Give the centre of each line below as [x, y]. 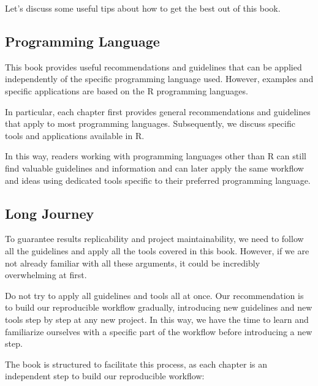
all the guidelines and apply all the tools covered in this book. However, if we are [157, 250]
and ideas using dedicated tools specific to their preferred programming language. [158, 180]
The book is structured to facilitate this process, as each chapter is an [136, 364]
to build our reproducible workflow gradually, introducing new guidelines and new [159, 307]
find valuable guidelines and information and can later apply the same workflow [154, 168]
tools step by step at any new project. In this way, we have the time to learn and [157, 319]
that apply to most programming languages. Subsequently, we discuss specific [150, 123]
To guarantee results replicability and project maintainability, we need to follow [154, 239]
